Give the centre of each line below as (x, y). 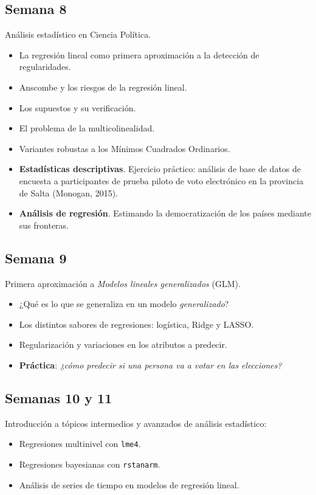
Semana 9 (36, 258)
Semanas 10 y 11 (59, 397)
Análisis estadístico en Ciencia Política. (78, 34)
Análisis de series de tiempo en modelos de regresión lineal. (129, 484)
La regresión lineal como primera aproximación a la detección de (139, 54)
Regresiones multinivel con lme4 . (80, 444)
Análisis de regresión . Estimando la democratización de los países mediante (165, 213)
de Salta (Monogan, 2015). (68, 192)
